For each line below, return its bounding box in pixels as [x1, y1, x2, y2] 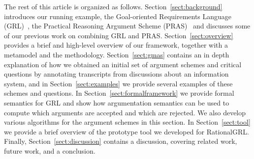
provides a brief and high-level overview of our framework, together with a [4, 40, 228, 50]
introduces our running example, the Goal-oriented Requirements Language [4, 11, 232, 21]
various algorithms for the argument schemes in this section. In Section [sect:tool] [4, 117, 251, 127]
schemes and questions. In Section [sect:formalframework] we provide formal [4, 88, 234, 98]
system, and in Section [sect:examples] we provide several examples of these [4, 78, 233, 88]
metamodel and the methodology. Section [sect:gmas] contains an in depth [4, 49, 229, 59]
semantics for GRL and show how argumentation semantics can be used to [4, 97, 229, 107]
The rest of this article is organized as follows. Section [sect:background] [4, 1, 222, 11]
